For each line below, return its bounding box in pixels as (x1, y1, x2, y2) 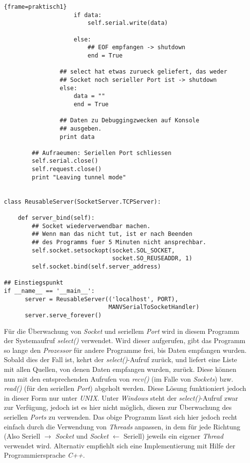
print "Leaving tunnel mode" (32, 174, 126, 181)
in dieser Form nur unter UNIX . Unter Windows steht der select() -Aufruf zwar (4, 392, 238, 403)
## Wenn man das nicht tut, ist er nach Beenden (32, 231, 192, 238)
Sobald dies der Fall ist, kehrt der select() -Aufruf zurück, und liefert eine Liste (4, 354, 237, 365)
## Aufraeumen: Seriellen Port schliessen (32, 149, 172, 156)
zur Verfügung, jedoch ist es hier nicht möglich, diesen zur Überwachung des (4, 402, 232, 412)
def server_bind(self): (18, 214, 95, 222)
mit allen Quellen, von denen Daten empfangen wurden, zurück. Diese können (4, 364, 236, 374)
